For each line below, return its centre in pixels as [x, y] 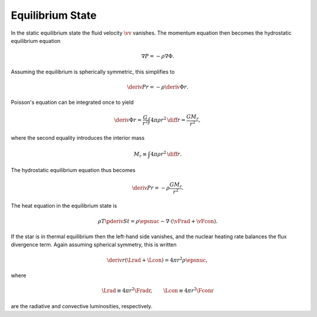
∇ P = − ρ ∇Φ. [158, 56]
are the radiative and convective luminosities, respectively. [82, 306]
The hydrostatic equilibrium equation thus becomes [73, 170]
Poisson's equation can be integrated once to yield [72, 102]
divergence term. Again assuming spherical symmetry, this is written [94, 245]
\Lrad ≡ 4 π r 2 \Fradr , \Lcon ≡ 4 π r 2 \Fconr [158, 290]
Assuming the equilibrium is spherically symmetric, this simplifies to [93, 72]
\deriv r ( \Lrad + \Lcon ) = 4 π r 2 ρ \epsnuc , [157, 259]
